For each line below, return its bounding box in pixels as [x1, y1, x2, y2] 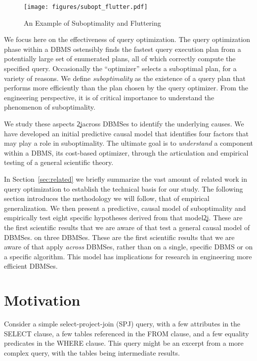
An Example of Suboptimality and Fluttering [24, 17, 161, 28]
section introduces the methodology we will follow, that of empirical [4, 193, 210, 203]
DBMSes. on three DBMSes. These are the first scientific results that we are [4, 232, 235, 242]
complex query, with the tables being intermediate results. [4, 347, 180, 358]
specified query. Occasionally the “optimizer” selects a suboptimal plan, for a [4, 63, 237, 74]
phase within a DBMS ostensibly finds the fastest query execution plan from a [4, 43, 241, 54]
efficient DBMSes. [4, 261, 58, 271]
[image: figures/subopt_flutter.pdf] [24, 3, 148, 10]
